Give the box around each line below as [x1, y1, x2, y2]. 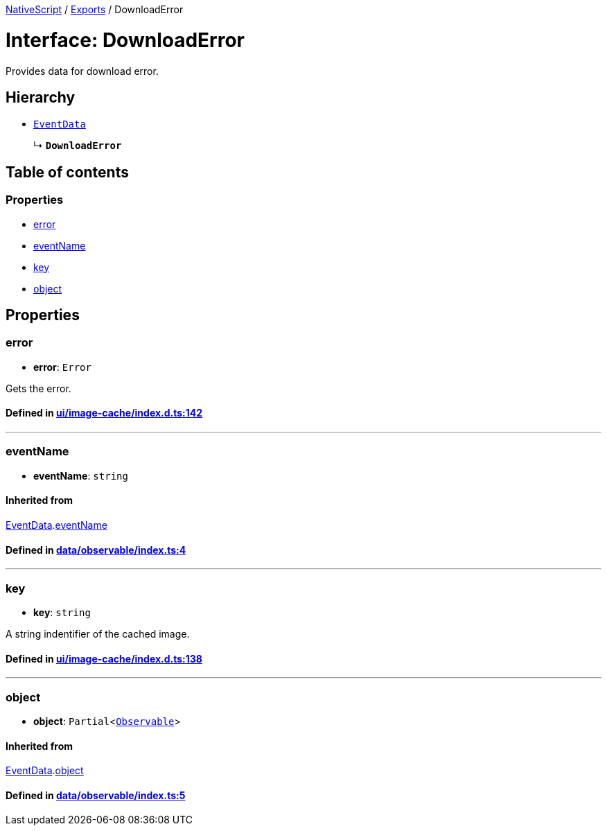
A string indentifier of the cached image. [6, 627, 190, 640]
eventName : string [33, 469, 128, 482]
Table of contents [6, 163, 129, 181]
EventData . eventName [6, 518, 107, 531]
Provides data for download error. [6, 64, 159, 77]
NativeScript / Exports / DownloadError [6, 3, 184, 15]
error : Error [33, 360, 91, 373]
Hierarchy [6, 88, 76, 106]
